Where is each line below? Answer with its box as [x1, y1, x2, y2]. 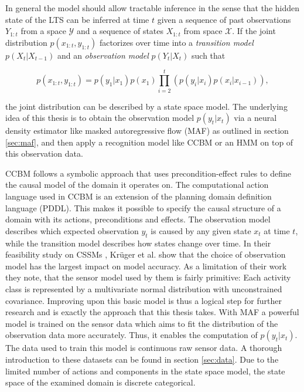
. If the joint [232, 25, 276, 37]
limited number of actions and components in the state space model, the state [5, 364, 285, 377]
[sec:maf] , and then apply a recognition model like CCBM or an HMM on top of [5, 136, 293, 148]
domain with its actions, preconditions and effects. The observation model [5, 213, 271, 225]
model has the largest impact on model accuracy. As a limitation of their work [5, 259, 287, 272]
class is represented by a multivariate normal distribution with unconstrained [5, 283, 282, 295]
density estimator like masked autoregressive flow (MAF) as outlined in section [5, 124, 289, 137]
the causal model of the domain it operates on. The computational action [5, 178, 269, 191]
